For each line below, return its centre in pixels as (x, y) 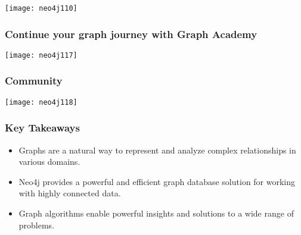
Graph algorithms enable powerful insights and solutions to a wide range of (156, 213)
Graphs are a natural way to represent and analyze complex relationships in (157, 150)
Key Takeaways (42, 128)
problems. (37, 225)
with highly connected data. (70, 193)
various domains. (49, 162)
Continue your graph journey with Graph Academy (131, 34)
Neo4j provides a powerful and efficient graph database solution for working (157, 181)
